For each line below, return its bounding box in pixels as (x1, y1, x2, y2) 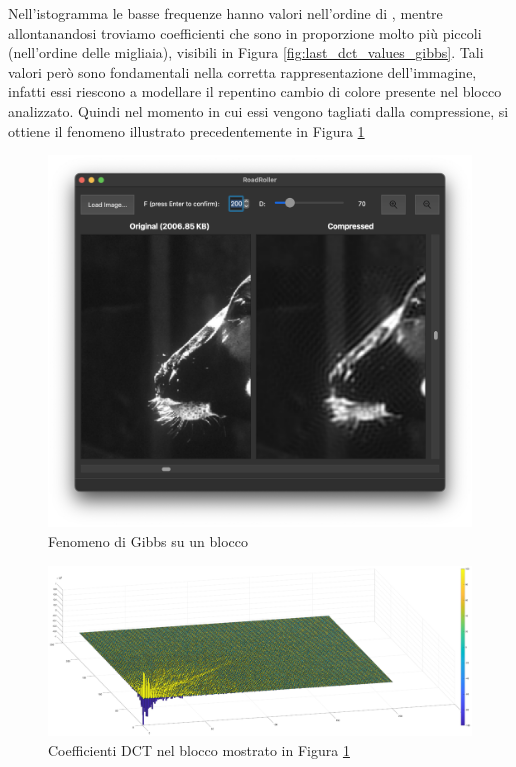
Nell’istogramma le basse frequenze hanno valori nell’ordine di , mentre (8, 3, 443, 23)
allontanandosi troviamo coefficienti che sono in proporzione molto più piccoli (8, 22, 482, 43)
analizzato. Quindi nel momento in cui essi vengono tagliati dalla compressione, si (8, 100, 509, 121)
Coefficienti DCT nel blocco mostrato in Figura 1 (48, 739, 350, 760)
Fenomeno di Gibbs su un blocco (48, 530, 248, 551)
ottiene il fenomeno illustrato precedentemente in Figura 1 (8, 120, 365, 141)
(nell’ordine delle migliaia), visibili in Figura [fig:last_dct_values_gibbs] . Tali (8, 42, 484, 63)
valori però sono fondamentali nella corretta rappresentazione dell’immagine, (8, 61, 477, 82)
